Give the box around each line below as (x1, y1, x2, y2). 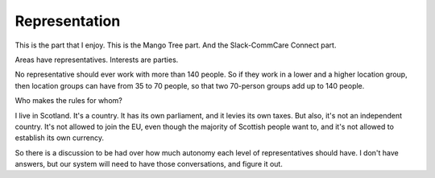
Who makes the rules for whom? (14, 96, 122, 106)
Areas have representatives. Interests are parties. (14, 55, 179, 64)
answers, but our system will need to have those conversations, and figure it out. (14, 159, 284, 169)
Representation (14, 12, 121, 30)
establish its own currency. (14, 133, 105, 143)
